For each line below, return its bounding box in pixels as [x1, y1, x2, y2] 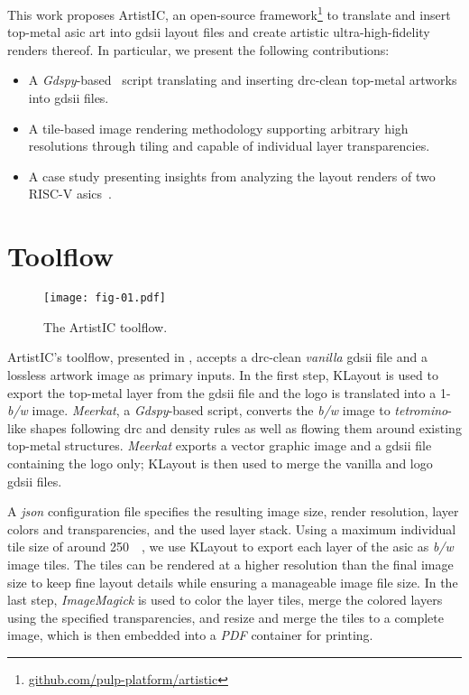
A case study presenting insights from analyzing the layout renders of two [28, 166, 436, 185]
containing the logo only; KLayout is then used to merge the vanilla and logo [7, 453, 433, 472]
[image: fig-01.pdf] [43, 292, 167, 305]
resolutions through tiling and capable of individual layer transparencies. [28, 136, 430, 155]
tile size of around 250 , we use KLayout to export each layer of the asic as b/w [7, 537, 454, 556]
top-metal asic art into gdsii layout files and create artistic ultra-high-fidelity [7, 23, 430, 42]
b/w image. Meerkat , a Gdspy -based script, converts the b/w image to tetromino [7, 401, 448, 420]
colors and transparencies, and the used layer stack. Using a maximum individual [7, 519, 456, 538]
